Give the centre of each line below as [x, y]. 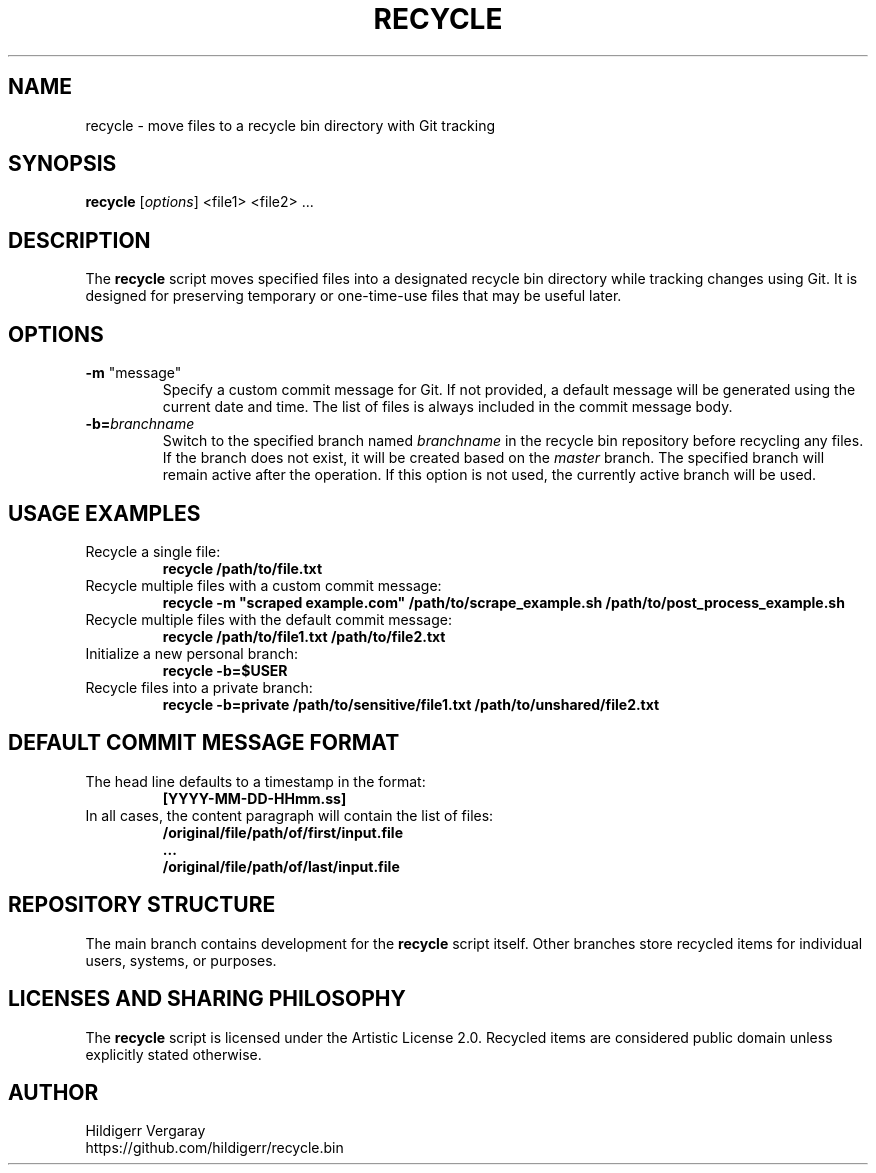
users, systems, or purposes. [181, 960]
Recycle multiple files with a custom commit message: [263, 585]
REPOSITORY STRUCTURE [142, 905]
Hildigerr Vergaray [145, 1131]
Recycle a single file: [153, 551]
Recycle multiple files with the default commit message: [269, 619]
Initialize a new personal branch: [191, 653]
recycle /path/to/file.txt [242, 568]
